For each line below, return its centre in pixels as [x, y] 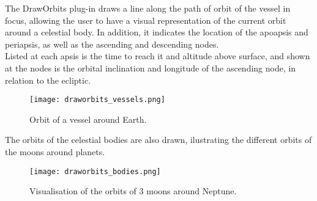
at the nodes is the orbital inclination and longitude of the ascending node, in [151, 68]
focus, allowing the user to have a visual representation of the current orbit [146, 20]
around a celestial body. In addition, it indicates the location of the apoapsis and [157, 32]
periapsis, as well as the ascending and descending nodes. [112, 44]
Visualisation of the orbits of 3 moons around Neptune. [133, 191]
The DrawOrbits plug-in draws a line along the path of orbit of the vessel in [148, 8]
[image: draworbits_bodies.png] [95, 171]
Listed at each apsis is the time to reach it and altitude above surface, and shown [158, 56]
